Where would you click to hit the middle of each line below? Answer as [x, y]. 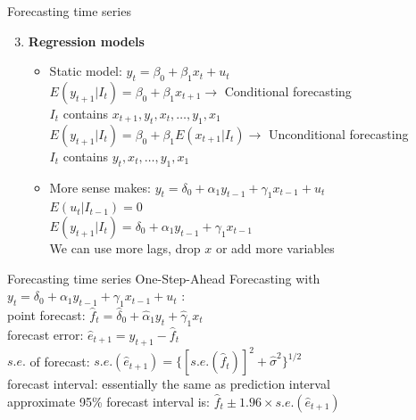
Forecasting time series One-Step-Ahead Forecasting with [164, 278]
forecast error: [46, 334]
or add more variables [275, 247]
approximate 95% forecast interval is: [108, 401]
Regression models [86, 41]
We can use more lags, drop [125, 247]
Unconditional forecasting [338, 133]
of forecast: [60, 361]
